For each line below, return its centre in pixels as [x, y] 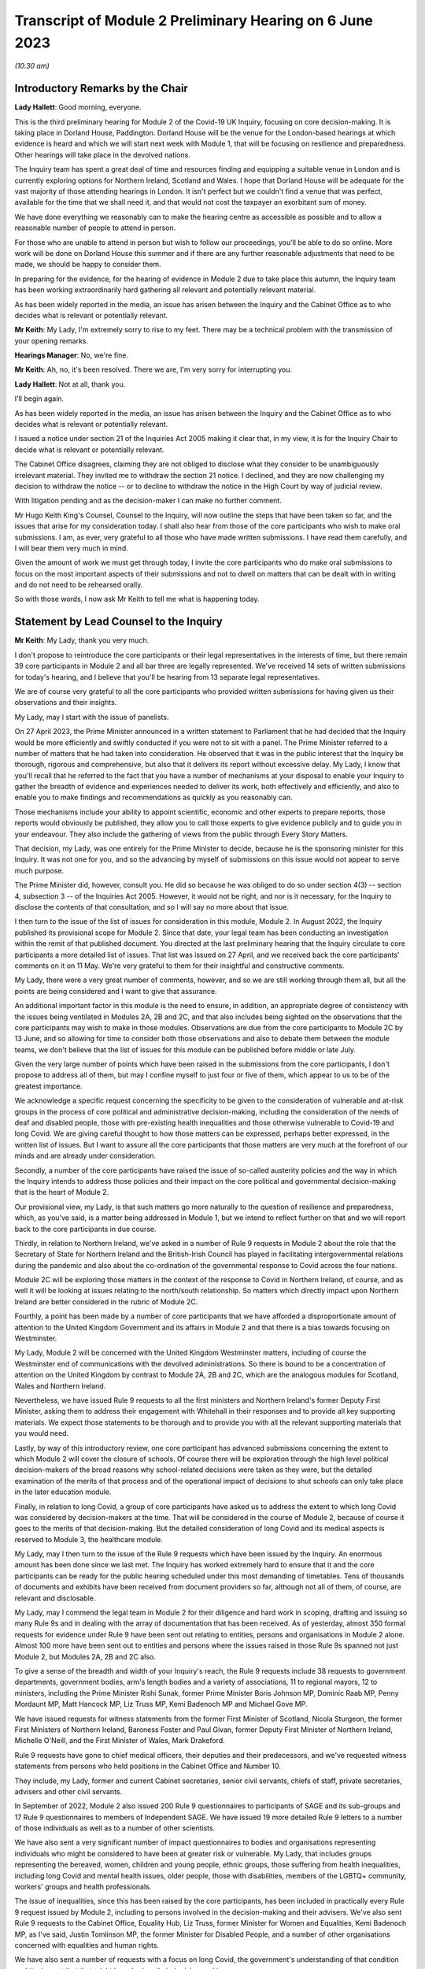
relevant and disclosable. [55, 1598]
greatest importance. [48, 1086]
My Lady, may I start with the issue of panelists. [92, 717]
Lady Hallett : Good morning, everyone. [78, 107]
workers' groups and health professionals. [83, 1887]
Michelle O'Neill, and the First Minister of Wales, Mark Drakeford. [120, 1741]
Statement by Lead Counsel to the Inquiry [119, 622]
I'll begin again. [39, 399]
